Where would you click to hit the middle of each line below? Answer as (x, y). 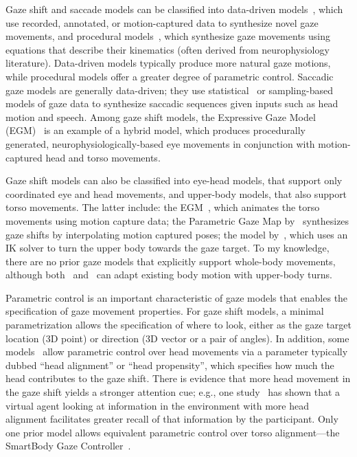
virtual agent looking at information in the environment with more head (157, 405)
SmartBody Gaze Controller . (68, 446)
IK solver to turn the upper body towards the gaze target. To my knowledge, (168, 248)
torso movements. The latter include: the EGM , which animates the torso (163, 207)
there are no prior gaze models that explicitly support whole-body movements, (171, 261)
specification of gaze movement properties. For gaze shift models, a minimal (165, 311)
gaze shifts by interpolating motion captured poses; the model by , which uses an (177, 234)
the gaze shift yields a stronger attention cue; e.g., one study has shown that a (173, 392)
